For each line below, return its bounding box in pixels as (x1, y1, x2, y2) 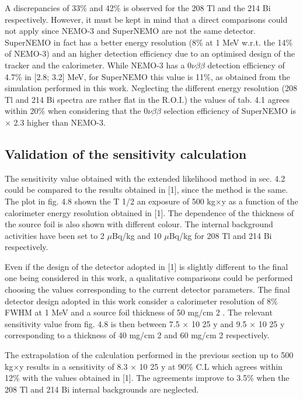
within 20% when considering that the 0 (5, 105, 148, 117)
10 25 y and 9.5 (191, 317, 247, 329)
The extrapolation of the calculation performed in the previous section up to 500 (5, 349, 294, 361)
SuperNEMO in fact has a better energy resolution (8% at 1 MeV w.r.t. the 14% (5, 36, 293, 48)
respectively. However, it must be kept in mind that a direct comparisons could (5, 13, 288, 25)
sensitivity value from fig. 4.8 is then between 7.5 (5, 317, 180, 329)
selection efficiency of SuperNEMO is (163, 105, 296, 117)
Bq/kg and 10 (112, 229, 162, 241)
